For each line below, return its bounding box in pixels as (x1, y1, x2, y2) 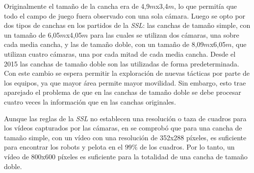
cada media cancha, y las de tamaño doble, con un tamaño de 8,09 (4, 39, 204, 49)
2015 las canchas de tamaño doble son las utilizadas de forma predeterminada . (4, 58, 239, 68)
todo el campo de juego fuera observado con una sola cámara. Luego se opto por (4, 10, 246, 21)
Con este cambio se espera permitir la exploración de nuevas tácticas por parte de (4, 68, 250, 78)
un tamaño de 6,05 (4, 29, 60, 40)
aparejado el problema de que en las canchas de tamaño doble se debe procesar (4, 87, 241, 97)
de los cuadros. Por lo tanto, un (140, 142, 235, 152)
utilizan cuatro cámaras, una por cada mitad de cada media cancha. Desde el (4, 48, 236, 59)
